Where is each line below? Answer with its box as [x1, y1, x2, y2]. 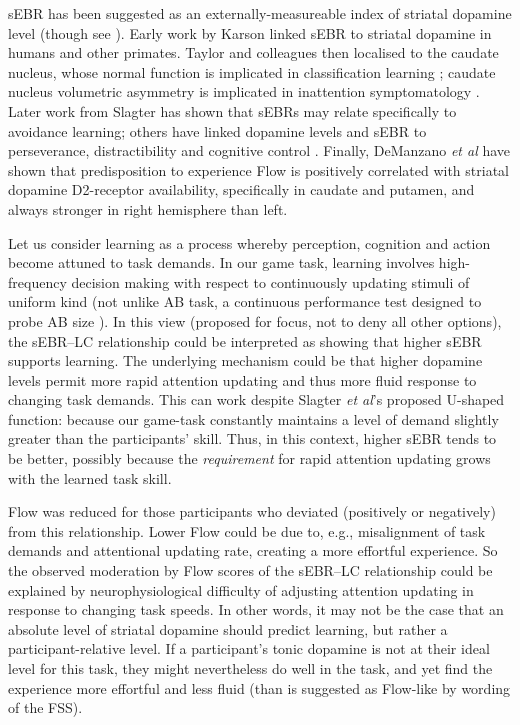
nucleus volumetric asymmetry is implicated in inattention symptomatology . [8, 81, 480, 102]
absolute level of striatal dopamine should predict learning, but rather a [8, 618, 448, 639]
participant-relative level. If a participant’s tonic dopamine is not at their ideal [8, 638, 490, 659]
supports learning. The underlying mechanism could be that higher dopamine [8, 350, 483, 371]
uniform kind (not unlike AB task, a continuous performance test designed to [8, 291, 482, 312]
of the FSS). [8, 697, 83, 718]
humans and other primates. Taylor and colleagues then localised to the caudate [8, 42, 499, 63]
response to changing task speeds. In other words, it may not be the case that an [8, 599, 504, 620]
